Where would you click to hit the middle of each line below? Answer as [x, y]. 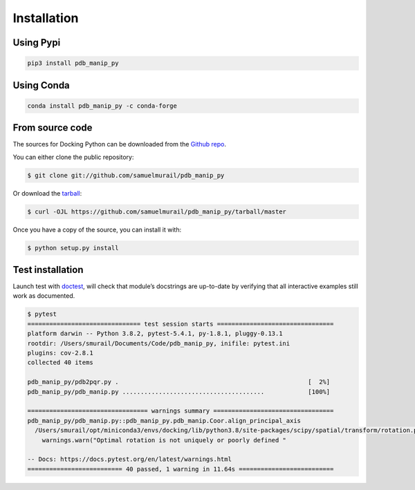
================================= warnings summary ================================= [181, 411]
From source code [53, 128]
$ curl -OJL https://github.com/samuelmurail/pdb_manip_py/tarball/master [157, 211]
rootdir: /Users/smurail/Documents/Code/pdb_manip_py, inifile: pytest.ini [159, 343]
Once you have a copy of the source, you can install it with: [97, 229]
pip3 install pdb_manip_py [73, 63]
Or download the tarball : [47, 193]
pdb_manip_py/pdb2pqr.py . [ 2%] [179, 382]
